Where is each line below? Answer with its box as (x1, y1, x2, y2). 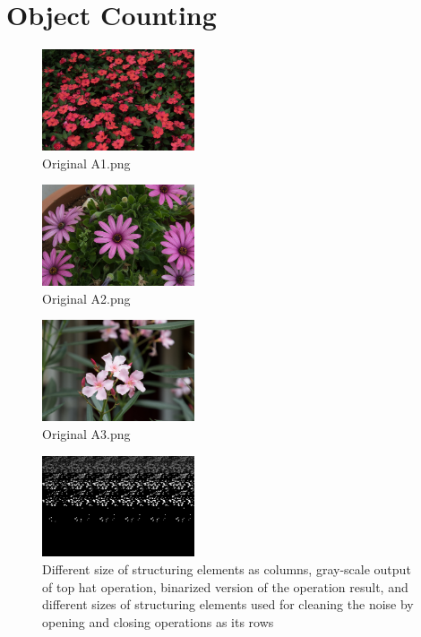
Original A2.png (42, 288, 131, 307)
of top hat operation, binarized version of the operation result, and (42, 577, 408, 596)
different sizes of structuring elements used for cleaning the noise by (42, 595, 414, 614)
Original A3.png (42, 424, 131, 443)
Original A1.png (42, 153, 131, 172)
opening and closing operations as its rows (42, 612, 274, 631)
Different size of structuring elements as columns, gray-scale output (42, 560, 411, 579)
